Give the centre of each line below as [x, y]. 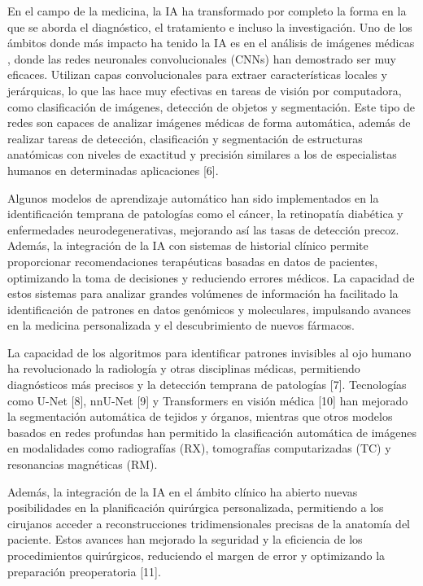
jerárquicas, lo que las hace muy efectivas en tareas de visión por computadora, [205, 90]
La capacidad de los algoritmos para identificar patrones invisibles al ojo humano [209, 352]
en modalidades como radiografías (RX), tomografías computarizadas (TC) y [199, 448]
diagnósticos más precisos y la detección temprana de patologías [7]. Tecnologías [207, 385]
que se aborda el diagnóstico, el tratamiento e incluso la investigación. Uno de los [210, 26]
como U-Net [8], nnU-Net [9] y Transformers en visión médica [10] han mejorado [208, 400]
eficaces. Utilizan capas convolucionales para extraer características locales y [197, 74]
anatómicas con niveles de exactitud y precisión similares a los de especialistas [202, 154]
